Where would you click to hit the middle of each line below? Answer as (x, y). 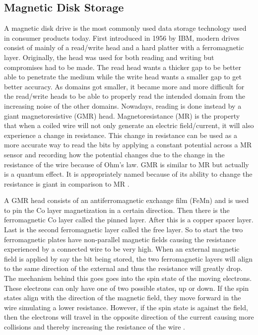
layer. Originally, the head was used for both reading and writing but (109, 57)
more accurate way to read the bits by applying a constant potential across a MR (128, 145)
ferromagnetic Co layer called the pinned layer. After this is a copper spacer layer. (129, 220)
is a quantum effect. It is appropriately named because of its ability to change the (128, 174)
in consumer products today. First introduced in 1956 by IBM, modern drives (122, 37)
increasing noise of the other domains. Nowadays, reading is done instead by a (123, 105)
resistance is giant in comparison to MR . (67, 183)
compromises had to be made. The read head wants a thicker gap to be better (123, 67)
